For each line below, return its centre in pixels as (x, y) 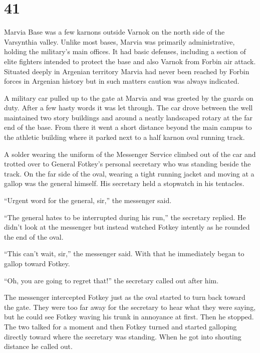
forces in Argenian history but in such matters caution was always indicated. (122, 81)
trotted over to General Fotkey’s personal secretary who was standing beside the (127, 164)
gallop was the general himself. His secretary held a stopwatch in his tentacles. (124, 183)
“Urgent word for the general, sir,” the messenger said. (88, 200)
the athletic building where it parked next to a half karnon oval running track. (124, 137)
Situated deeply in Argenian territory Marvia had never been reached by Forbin (127, 71)
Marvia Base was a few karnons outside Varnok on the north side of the (114, 32)
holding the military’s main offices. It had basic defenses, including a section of (125, 51)
